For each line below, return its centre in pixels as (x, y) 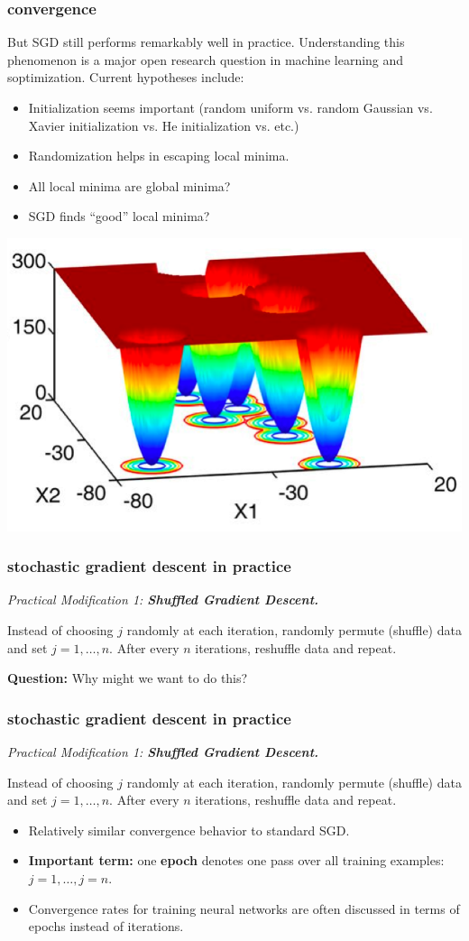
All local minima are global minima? (129, 185)
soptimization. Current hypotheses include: (126, 77)
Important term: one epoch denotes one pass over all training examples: (236, 860)
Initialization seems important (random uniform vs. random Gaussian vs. (230, 107)
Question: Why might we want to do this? (128, 678)
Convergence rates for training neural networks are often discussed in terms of (244, 908)
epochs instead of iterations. (106, 926)
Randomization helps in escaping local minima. (159, 156)
